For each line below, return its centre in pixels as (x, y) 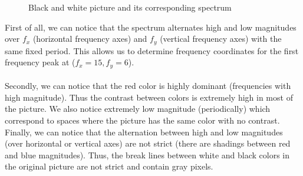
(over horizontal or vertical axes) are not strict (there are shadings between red (148, 143)
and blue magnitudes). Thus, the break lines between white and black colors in (147, 155)
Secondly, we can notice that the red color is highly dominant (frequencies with (148, 86)
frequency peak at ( (40, 62)
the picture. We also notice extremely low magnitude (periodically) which (138, 109)
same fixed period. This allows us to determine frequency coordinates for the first (152, 50)
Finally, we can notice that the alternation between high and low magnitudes (144, 132)
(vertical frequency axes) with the (221, 39)
